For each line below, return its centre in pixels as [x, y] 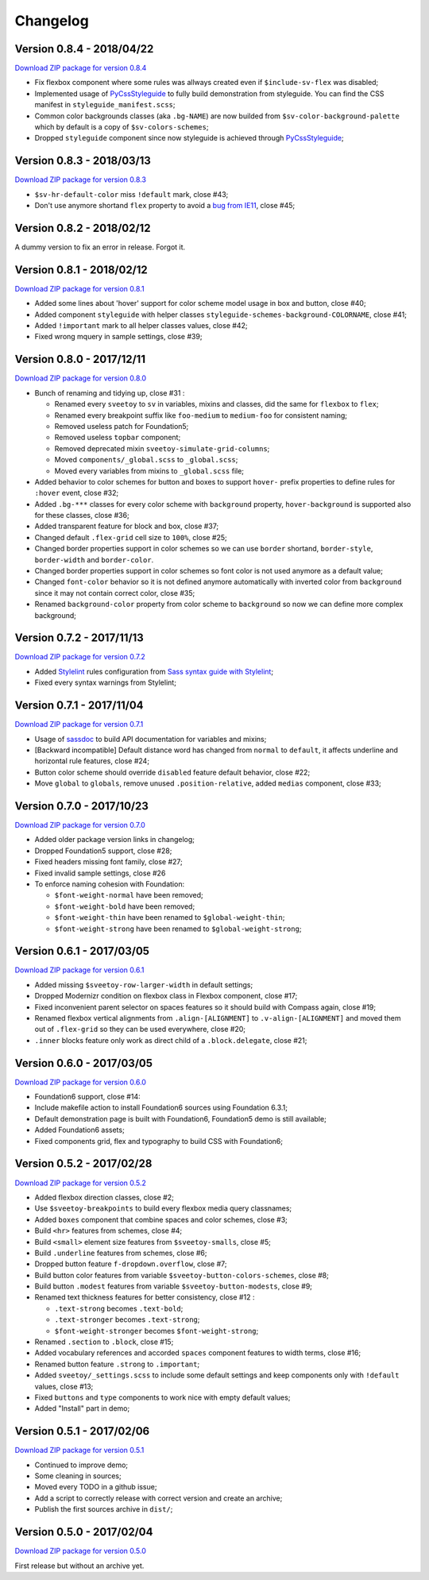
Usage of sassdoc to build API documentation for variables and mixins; [151, 739]
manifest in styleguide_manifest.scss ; [105, 105]
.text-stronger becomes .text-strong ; [127, 1319]
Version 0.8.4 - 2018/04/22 [84, 49]
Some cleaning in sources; [78, 1476]
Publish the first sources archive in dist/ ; [104, 1509]
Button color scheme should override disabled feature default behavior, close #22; [172, 772]
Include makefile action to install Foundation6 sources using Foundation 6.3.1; [161, 1107]
